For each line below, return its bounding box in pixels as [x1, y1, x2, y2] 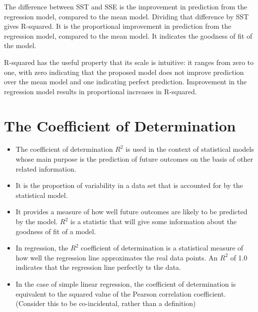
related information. [15, 163, 76, 174]
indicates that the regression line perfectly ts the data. [15, 262, 181, 272]
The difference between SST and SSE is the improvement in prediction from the [4, 1, 248, 11]
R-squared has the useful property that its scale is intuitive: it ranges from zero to [4, 57, 254, 67]
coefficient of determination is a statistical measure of [81, 243, 244, 253]
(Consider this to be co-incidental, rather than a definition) [15, 298, 196, 309]
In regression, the [15, 243, 68, 253]
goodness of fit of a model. [15, 226, 96, 236]
